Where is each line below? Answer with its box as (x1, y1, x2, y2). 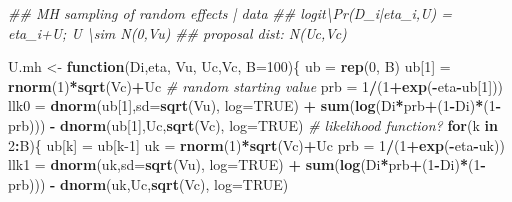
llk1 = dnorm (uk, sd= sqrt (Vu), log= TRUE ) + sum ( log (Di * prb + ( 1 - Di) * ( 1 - (8, 154, 486, 175)
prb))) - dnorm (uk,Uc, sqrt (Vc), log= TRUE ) (8, 173, 289, 194)
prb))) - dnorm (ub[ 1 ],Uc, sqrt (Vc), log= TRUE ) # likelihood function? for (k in (8, 114, 498, 135)
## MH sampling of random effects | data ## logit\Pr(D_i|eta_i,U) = (8, 3, 453, 23)
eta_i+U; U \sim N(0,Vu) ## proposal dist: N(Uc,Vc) (8, 22, 347, 43)
